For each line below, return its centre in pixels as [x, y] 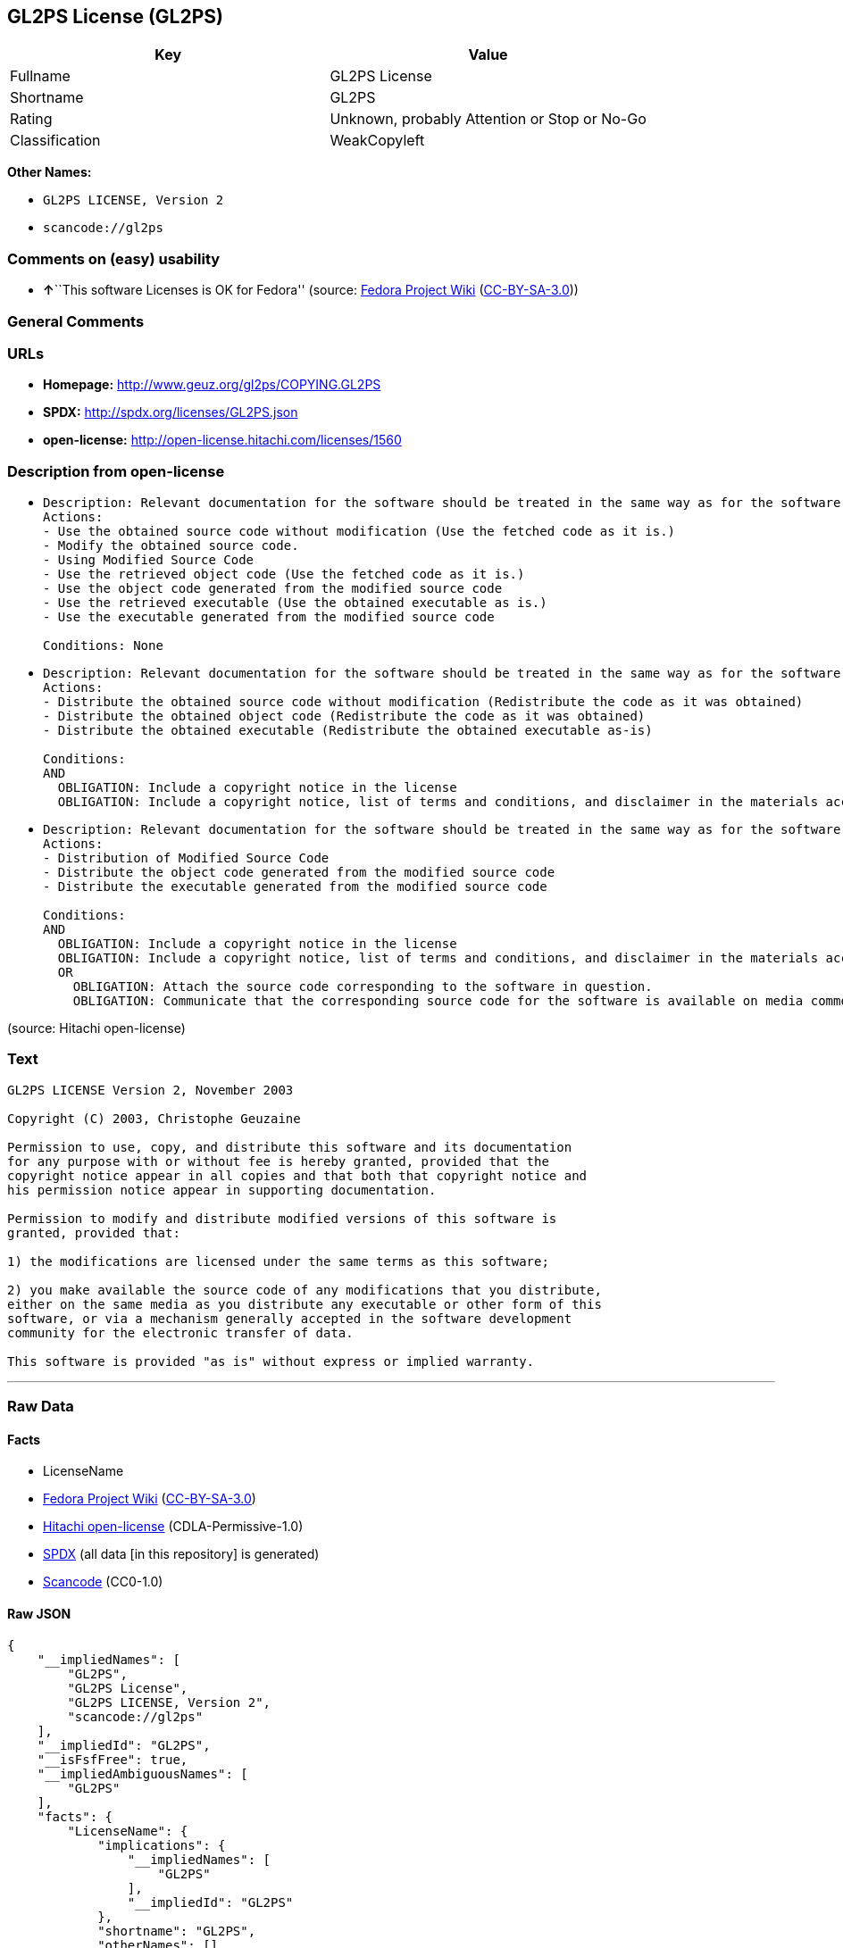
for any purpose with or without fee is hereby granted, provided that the [278, 1161]
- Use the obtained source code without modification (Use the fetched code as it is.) [359, 532]
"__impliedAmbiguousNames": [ [142, 1773]
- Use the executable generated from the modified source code [269, 617]
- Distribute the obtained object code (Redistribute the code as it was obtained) [344, 716]
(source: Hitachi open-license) [96, 1028]
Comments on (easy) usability [114, 258]
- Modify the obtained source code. [171, 546]
